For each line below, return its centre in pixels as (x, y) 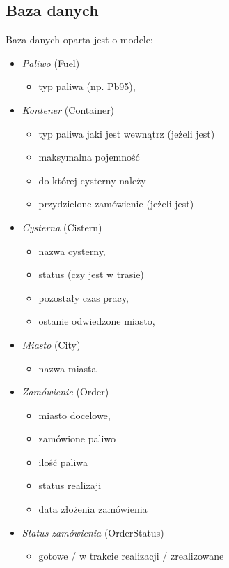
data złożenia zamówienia (93, 509)
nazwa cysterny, (72, 250)
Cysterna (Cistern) (62, 227)
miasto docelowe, (74, 415)
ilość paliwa (63, 461)
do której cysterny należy (92, 180)
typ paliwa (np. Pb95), (87, 86)
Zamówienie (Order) (65, 392)
